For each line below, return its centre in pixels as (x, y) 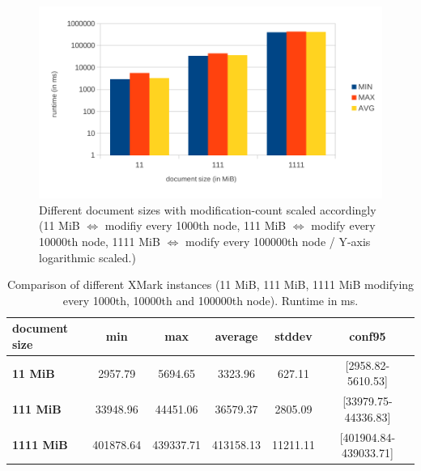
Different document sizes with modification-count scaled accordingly (208, 209)
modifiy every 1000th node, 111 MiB (196, 225)
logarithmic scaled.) (87, 257)
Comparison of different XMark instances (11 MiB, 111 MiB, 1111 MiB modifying (210, 284)
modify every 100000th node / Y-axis (278, 241)
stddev (293, 336)
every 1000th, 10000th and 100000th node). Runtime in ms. (210, 300)
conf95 (368, 336)
